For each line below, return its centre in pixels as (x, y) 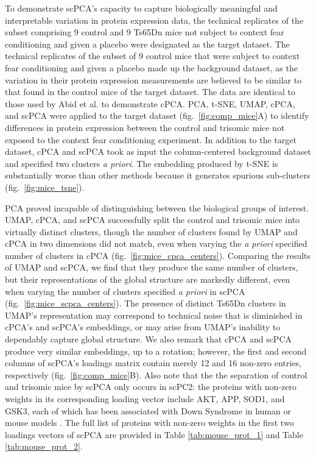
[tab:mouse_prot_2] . (44, 446)
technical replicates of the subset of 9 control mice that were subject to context (153, 56)
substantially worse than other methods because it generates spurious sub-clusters (158, 175)
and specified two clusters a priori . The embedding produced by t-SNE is (142, 163)
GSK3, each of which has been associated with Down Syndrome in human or (148, 410)
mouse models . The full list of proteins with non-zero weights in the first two (149, 423)
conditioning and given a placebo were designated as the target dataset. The (147, 44)
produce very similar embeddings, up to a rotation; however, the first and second (156, 351)
